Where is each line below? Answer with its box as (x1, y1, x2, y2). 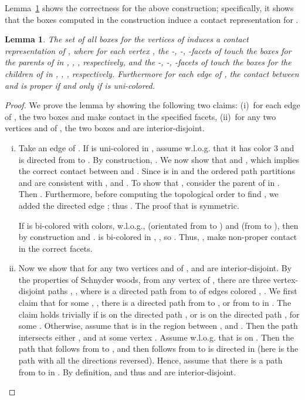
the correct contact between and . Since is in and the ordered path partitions (18, 165, 295, 177)
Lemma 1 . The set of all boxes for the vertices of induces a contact (5, 33, 249, 45)
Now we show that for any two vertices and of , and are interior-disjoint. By (18, 262, 292, 274)
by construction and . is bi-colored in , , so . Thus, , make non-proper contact (18, 231, 297, 243)
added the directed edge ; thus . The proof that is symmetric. (18, 199, 239, 211)
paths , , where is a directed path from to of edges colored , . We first (48, 285, 297, 297)
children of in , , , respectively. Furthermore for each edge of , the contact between (5, 67, 299, 79)
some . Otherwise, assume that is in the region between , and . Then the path (18, 319, 298, 332)
